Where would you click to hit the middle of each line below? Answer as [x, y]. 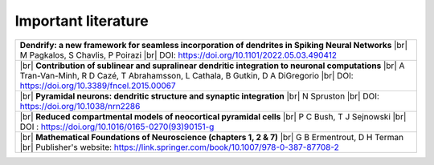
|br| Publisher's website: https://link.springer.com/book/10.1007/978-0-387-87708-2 [179, 147]
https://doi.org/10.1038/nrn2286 [80, 106]
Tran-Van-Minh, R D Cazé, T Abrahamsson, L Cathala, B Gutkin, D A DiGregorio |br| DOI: [186, 75]
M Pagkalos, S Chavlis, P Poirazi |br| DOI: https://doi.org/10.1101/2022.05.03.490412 [178, 54]
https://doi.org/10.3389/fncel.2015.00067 [98, 86]
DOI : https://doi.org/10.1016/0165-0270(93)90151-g [117, 127]
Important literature [82, 21]
